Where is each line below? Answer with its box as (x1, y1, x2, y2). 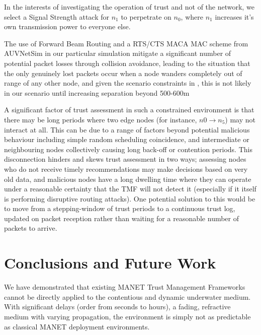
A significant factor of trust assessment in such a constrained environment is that (4, 104, 254, 115)
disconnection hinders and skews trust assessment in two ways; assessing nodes (4, 154, 246, 164)
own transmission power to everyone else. (4, 21, 131, 32)
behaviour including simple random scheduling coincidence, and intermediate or (4, 134, 249, 145)
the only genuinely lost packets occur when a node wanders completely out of (4, 68, 242, 78)
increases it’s (215, 11, 254, 22)
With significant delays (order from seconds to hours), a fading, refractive (4, 301, 231, 312)
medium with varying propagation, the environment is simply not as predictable (4, 311, 251, 321)
